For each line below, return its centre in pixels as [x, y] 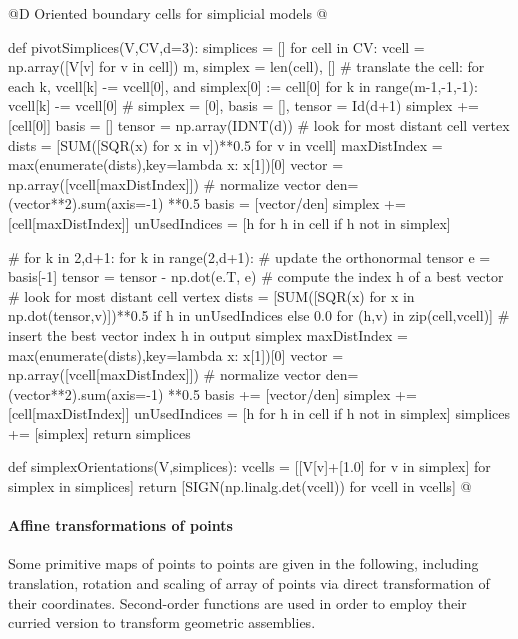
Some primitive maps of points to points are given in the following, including [243, 563]
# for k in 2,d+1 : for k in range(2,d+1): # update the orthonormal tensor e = [249, 256]
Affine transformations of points [120, 525]
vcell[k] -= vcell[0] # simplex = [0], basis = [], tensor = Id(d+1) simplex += [243, 105]
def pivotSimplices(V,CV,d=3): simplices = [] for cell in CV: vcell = [216, 46]
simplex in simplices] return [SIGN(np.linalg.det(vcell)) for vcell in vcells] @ [240, 486]
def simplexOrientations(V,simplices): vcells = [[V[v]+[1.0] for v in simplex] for [249, 466]
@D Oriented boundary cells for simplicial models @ [168, 13]
